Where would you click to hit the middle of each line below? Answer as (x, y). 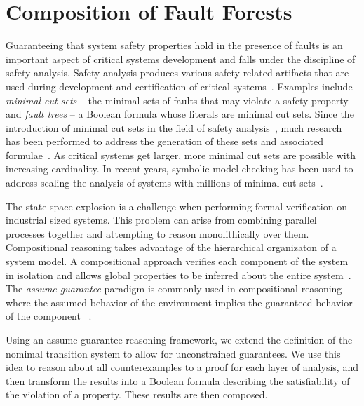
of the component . (49, 316)
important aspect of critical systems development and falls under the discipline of (181, 59)
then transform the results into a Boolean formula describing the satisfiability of (178, 380)
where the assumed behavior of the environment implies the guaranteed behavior (179, 302)
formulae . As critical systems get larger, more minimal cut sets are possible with (181, 155)
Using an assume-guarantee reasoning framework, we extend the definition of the (179, 339)
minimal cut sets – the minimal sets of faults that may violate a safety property (177, 100)
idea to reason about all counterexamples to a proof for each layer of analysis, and (182, 367)
